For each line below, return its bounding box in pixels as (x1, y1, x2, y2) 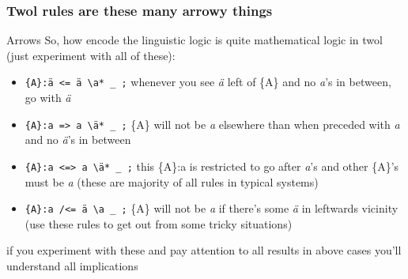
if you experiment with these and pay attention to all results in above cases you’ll (6, 242, 402, 258)
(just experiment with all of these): (6, 47, 176, 63)
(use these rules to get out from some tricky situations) (25, 215, 293, 232)
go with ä (25, 89, 71, 106)
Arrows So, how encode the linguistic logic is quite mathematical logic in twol (6, 32, 383, 48)
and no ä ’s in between (25, 131, 131, 148)
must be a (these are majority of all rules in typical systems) (25, 173, 319, 190)
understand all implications (6, 258, 138, 273)
